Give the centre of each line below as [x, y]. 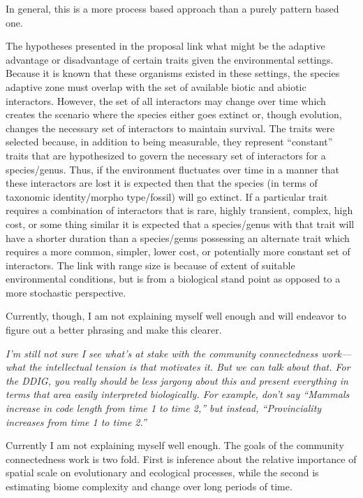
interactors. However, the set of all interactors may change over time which [166, 100]
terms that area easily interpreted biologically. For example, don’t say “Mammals [178, 394]
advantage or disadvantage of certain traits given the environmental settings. [170, 59]
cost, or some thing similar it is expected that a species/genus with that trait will [180, 223]
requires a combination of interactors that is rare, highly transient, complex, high [179, 210]
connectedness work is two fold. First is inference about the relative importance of [181, 458]
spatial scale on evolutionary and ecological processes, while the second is [162, 472]
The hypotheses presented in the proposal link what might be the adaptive [165, 46]
